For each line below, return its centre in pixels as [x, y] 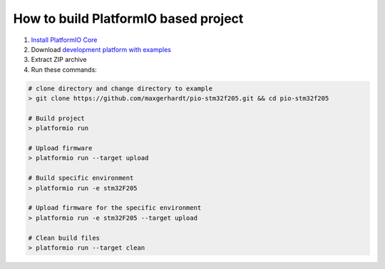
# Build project [57, 118]
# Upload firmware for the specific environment [115, 208]
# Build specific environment [81, 178]
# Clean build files [64, 238]
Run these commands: [64, 69]
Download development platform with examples [101, 49]
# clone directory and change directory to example [120, 88]
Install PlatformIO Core [64, 40]
